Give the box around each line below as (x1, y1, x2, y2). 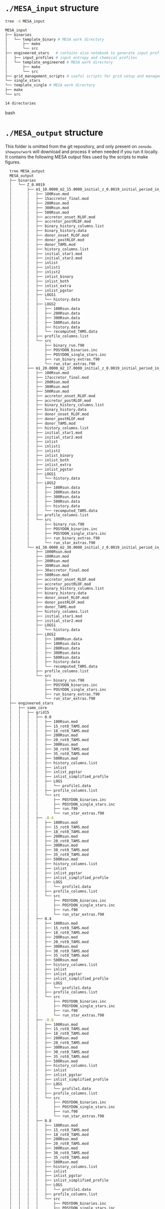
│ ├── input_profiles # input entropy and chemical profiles (5, 55, 137, 60)
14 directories (5, 101, 36, 106)
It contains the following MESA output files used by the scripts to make (5, 153, 148, 160)
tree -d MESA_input (5, 19, 45, 24)
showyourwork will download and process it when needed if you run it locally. (5, 149, 159, 154)
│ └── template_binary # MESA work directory (5, 37, 105, 42)
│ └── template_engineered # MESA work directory (5, 60, 113, 65)
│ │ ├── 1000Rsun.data (9, 637, 82, 642)
